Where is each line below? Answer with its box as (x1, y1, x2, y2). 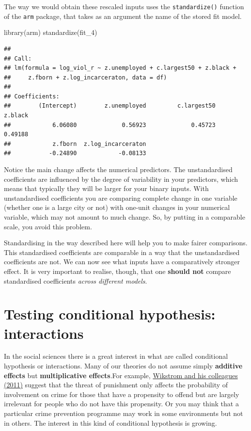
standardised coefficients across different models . (4, 275, 147, 286)
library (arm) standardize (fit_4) (4, 27, 97, 37)
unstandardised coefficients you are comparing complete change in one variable (4, 192, 237, 203)
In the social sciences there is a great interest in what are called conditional (4, 351, 228, 361)
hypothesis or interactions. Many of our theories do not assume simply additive (4, 361, 243, 371)
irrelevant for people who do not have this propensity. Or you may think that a (4, 399, 239, 409)
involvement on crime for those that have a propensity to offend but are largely (4, 389, 239, 399)
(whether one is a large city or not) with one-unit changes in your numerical (4, 202, 230, 212)
